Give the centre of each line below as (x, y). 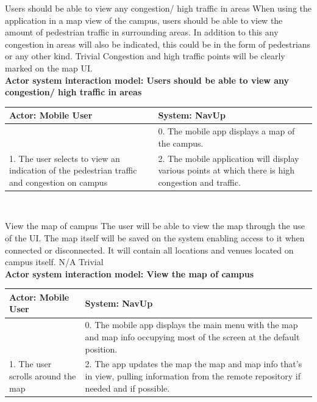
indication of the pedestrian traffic (73, 170)
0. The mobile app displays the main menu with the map (191, 325)
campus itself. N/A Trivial (54, 262)
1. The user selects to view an (65, 158)
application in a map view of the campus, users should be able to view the (144, 20)
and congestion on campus (59, 182)
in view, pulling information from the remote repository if (193, 375)
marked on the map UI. (49, 68)
